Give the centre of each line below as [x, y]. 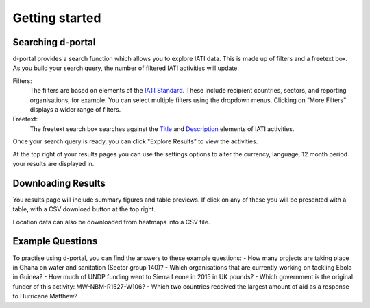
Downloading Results [59, 183]
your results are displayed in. [53, 163]
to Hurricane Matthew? [45, 296]
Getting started [57, 18]
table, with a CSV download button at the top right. [84, 209]
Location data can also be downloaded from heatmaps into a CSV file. [111, 222]
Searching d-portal [54, 42]
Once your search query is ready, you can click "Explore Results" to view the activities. [135, 141]
